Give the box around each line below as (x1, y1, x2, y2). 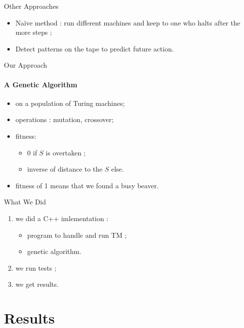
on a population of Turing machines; (15, 98, 125, 108)
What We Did (4, 197, 46, 207)
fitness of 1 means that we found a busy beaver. (15, 180, 159, 190)
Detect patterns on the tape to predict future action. (15, 43, 174, 53)
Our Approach (4, 60, 47, 70)
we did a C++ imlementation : (15, 213, 108, 223)
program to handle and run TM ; (27, 229, 127, 240)
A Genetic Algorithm (4, 79, 77, 89)
